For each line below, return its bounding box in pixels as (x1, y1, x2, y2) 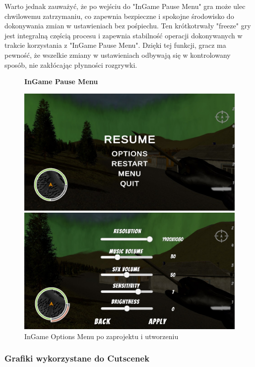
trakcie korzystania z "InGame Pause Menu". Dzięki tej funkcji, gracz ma (4, 40, 226, 50)
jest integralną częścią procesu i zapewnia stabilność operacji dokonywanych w (4, 30, 243, 40)
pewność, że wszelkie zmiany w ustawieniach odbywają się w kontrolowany (4, 49, 231, 60)
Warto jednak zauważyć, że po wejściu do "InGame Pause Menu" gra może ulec (4, 1, 246, 11)
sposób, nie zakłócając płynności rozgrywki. (4, 59, 137, 70)
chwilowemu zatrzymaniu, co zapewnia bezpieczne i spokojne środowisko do (4, 10, 234, 21)
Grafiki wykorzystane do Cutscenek (4, 352, 150, 365)
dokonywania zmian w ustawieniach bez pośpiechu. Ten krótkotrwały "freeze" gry (4, 20, 251, 31)
